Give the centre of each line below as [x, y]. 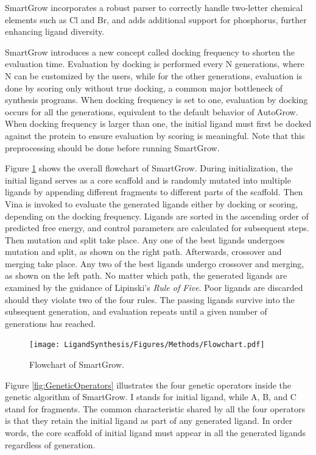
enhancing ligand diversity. [55, 31]
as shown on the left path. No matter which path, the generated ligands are [146, 275]
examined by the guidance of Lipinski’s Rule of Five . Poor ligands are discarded [154, 288]
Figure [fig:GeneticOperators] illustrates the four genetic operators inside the [148, 385]
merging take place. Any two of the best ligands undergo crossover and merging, [155, 263]
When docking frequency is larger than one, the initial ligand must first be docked [158, 124]
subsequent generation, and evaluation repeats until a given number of [136, 311]
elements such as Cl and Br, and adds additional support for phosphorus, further [156, 19]
